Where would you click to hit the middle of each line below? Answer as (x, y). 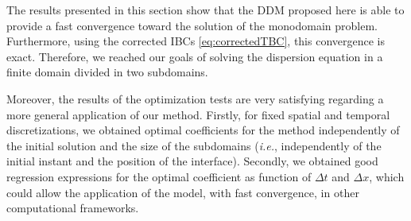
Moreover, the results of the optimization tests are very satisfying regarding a (195, 98)
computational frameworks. (73, 208)
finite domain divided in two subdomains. (107, 72)
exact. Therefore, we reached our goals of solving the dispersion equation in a (195, 56)
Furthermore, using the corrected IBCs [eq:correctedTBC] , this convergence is (196, 41)
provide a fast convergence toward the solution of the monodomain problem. (192, 25)
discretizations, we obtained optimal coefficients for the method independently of (203, 130)
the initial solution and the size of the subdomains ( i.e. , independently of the (194, 145)
